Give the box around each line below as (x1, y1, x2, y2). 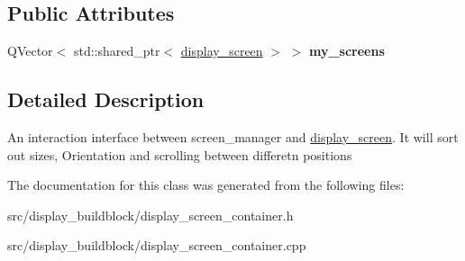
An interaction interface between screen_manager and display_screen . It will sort (7, 128, 459, 146)
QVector (7, 41, 53, 60)
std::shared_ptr (73, 41, 160, 60)
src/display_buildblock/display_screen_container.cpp (7, 236, 306, 255)
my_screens (308, 41, 385, 60)
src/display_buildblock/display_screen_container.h (7, 205, 294, 224)
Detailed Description (7, 85, 205, 113)
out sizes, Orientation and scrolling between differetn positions (7, 145, 352, 164)
